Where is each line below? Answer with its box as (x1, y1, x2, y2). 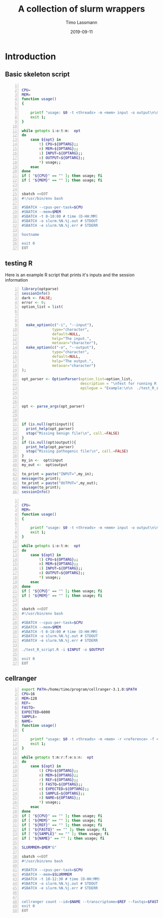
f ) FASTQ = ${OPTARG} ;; (39, 782, 83, 787)
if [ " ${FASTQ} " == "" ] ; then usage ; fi (21, 827, 107, 832)
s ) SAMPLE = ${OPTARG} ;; (39, 791, 85, 796)
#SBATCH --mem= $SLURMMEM (21, 872, 72, 877)
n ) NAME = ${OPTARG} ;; (39, 795, 81, 801)
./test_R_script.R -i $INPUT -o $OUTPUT (21, 647, 105, 652)
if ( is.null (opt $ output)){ (21, 440, 77, 445)
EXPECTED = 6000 (21, 710, 50, 715)
